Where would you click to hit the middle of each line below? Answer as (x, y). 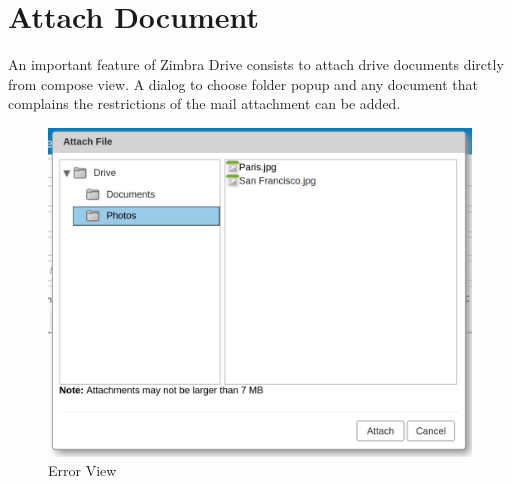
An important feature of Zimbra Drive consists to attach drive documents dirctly (256, 64)
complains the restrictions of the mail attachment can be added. (204, 103)
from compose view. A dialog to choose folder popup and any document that (243, 83)
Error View (82, 470)
